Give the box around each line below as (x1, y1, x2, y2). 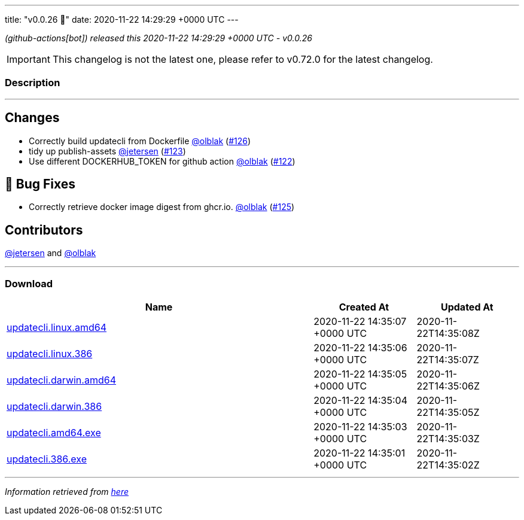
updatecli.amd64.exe (7, 427, 101, 439)
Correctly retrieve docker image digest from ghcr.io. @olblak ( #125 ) (29, 202, 295, 212)
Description (5, 77, 60, 89)
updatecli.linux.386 (7, 348, 93, 360)
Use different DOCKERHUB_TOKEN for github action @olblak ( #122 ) (29, 156, 295, 166)
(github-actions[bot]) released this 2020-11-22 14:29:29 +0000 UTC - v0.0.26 (5, 33, 312, 43)
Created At (339, 301, 389, 314)
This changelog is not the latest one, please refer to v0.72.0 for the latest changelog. (52, 53, 433, 65)
